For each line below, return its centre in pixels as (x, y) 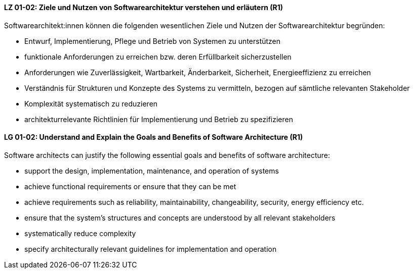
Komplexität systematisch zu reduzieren (91, 103)
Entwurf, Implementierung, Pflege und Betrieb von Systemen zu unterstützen (153, 41)
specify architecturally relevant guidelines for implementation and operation (151, 249)
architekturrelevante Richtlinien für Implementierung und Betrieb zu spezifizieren (159, 119)
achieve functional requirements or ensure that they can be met (130, 186)
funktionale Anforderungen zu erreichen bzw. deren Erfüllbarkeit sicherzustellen (158, 57)
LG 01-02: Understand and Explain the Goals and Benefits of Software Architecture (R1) (154, 137)
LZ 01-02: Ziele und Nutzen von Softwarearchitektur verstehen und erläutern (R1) (144, 7)
